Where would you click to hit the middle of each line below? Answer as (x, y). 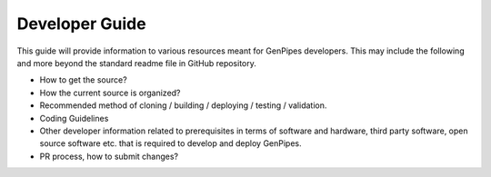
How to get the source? (83, 80)
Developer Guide (81, 24)
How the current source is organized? (110, 93)
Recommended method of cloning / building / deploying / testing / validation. (183, 105)
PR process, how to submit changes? (109, 156)
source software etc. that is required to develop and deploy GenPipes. (170, 143)
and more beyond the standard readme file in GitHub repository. (136, 63)
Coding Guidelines (74, 118)
